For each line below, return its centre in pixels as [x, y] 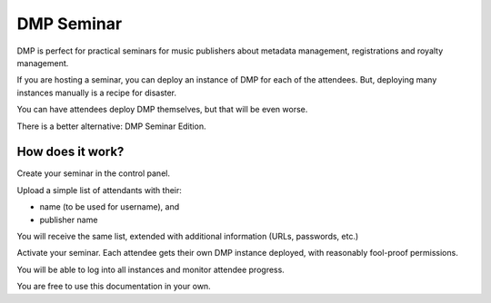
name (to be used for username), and [110, 207]
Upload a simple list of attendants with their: [99, 190]
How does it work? [70, 152]
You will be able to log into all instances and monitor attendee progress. [151, 269]
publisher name [69, 220]
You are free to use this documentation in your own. [114, 287]
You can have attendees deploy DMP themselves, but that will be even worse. [162, 110]
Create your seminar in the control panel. [93, 173]
